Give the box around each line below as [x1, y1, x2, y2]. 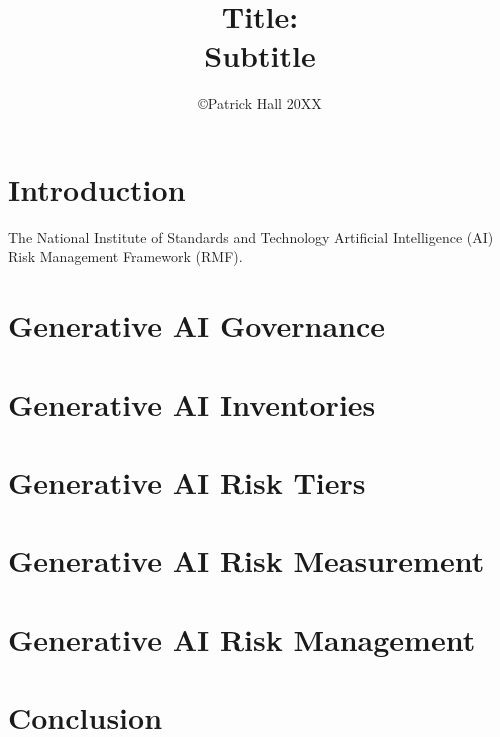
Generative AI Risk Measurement [8, 540, 485, 581]
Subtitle [204, 35, 316, 76]
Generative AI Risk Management [8, 618, 476, 659]
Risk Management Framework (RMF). [8, 246, 243, 267]
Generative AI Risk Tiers [8, 461, 366, 502]
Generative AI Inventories [8, 383, 376, 424]
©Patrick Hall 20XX [198, 93, 322, 114]
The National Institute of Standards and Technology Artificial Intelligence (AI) [8, 226, 494, 247]
